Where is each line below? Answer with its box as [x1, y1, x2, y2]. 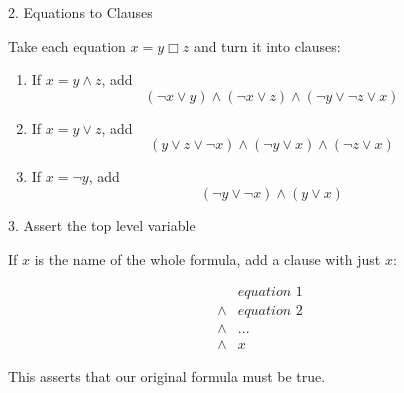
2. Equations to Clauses [8, 2, 153, 22]
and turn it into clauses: [193, 35, 341, 56]
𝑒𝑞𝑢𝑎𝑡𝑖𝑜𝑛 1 [237, 285, 303, 300]
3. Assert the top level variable [8, 214, 196, 235]
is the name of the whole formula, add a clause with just [34, 248, 381, 269]
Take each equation [8, 35, 126, 56]
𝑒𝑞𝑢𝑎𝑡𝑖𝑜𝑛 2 [237, 304, 303, 319]
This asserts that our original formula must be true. [8, 366, 326, 387]
